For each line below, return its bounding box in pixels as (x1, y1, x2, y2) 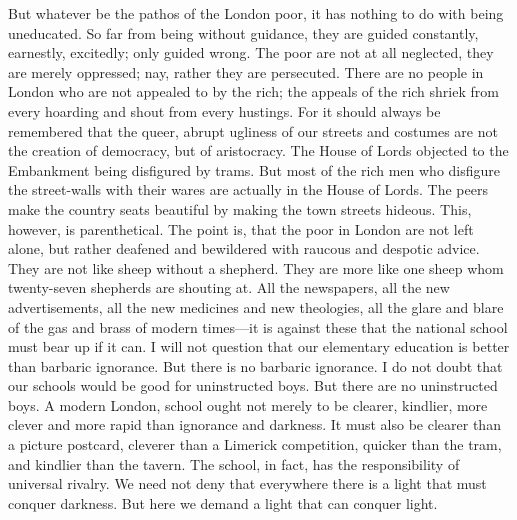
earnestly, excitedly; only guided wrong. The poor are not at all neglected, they (8, 42, 494, 63)
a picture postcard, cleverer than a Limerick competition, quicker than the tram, (8, 434, 502, 455)
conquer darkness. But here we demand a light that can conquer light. (8, 492, 438, 513)
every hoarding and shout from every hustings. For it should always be (8, 100, 441, 121)
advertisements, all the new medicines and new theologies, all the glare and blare (8, 296, 504, 317)
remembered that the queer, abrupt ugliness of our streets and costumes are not (8, 120, 498, 141)
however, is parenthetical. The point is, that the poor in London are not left (8, 218, 474, 239)
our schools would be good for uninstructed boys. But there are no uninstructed (8, 375, 498, 396)
